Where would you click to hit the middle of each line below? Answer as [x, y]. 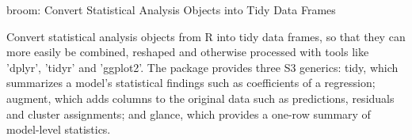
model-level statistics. [59, 129]
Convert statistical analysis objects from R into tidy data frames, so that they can [206, 36]
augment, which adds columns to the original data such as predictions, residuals [200, 98]
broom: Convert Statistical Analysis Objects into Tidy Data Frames [171, 9]
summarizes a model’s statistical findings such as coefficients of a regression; [191, 83]
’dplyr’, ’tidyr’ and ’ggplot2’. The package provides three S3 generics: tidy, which [202, 67]
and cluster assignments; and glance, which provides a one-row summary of [189, 114]
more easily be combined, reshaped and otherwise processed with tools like [188, 52]
